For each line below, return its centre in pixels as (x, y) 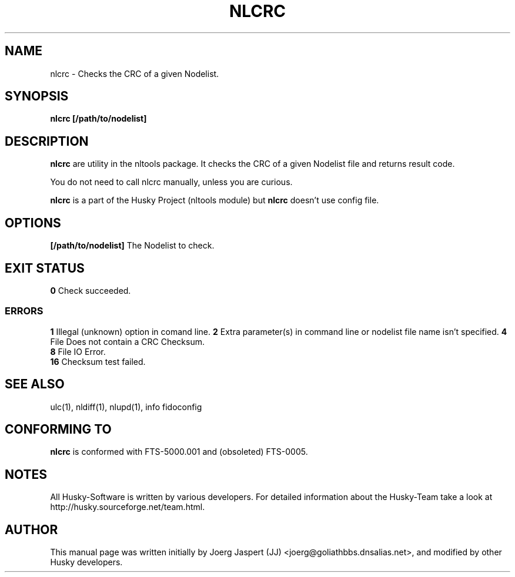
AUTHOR (31, 529)
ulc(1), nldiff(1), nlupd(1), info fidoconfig (126, 407)
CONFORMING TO (58, 429)
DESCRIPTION (47, 141)
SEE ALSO (35, 384)
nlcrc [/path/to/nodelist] (98, 119)
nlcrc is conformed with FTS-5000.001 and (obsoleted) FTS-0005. (179, 452)
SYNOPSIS (37, 96)
